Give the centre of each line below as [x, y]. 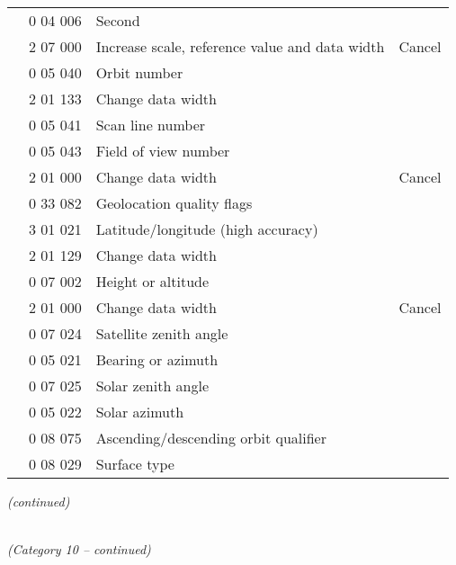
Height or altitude [152, 281]
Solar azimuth [140, 412]
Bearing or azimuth [157, 359]
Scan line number [151, 125]
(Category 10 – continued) [79, 549]
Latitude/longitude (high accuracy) [207, 229]
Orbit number [139, 72]
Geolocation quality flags [174, 203]
